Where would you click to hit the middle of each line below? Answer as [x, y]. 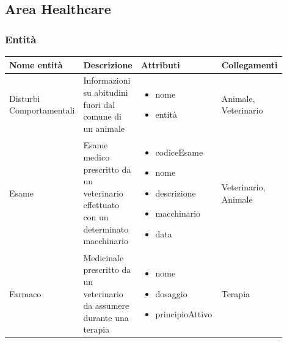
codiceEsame [179, 152]
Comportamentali [42, 110]
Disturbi [25, 98]
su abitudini [106, 92]
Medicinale [104, 257]
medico [96, 157]
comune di [102, 116]
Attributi [160, 64]
